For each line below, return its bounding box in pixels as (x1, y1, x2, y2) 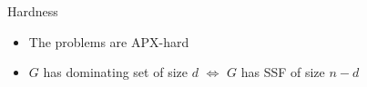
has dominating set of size (43, 63, 188, 82)
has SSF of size (240, 63, 325, 82)
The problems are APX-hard (28, 32, 189, 51)
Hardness (7, 2, 58, 20)
